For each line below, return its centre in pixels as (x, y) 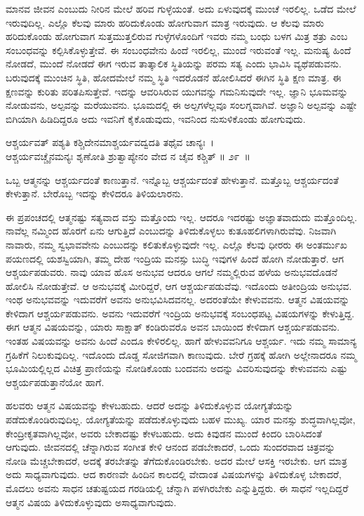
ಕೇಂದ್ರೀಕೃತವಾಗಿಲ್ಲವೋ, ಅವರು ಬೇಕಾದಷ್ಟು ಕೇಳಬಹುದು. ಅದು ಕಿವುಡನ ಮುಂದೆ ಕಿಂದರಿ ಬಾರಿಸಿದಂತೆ (164, 433)
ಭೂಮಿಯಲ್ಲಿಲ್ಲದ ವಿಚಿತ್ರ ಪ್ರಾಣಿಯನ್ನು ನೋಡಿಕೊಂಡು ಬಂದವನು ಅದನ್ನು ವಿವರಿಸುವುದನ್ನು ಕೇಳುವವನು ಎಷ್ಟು (177, 368)
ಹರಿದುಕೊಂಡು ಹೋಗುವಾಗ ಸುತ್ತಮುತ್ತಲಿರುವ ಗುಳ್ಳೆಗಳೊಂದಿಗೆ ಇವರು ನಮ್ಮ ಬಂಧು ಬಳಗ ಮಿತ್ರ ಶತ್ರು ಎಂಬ (177, 36)
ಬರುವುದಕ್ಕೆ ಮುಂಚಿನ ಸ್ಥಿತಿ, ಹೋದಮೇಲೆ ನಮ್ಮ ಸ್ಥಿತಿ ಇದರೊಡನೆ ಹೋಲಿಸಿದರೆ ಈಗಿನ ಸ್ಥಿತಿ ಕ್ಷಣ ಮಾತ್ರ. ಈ (174, 77)
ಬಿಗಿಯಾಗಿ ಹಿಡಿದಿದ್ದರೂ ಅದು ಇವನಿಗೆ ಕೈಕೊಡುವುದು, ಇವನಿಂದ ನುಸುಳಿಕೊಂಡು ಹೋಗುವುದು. (156, 118)
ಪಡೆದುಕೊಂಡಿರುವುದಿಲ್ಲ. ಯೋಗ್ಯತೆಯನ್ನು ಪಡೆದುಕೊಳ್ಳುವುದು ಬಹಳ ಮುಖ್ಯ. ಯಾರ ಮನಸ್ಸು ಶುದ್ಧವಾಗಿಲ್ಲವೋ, (181, 419)
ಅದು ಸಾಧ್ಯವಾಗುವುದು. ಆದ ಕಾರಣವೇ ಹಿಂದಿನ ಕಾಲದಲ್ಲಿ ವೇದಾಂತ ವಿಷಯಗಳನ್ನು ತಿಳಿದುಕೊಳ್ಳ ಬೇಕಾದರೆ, (174, 474)
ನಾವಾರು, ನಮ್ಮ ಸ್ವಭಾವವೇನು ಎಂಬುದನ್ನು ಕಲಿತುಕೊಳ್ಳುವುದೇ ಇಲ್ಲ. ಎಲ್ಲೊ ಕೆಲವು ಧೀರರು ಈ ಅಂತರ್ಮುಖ (176, 244)
